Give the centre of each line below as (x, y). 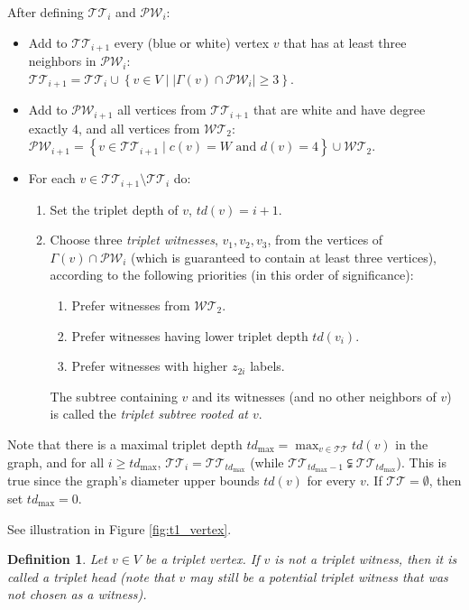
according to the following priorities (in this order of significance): (232, 275)
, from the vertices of (325, 240)
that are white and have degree (339, 110)
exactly (48, 128)
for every (331, 481)
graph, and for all (56, 462)
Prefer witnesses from (131, 305)
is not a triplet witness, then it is (366, 559)
